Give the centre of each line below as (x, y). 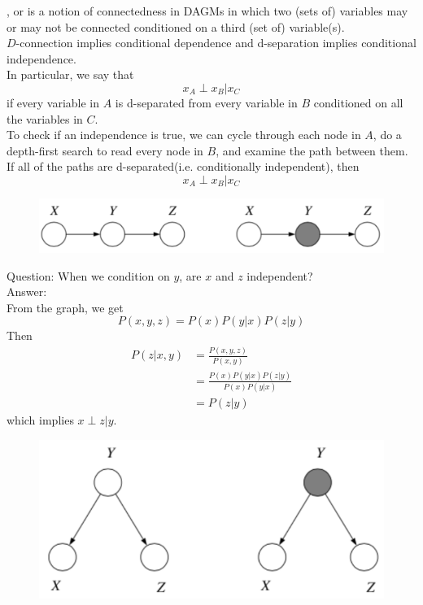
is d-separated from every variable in (206, 102)
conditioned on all (358, 102)
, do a (387, 135)
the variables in (45, 118)
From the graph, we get (65, 307)
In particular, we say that (70, 74)
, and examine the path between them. (312, 150)
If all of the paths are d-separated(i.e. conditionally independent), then (183, 166)
